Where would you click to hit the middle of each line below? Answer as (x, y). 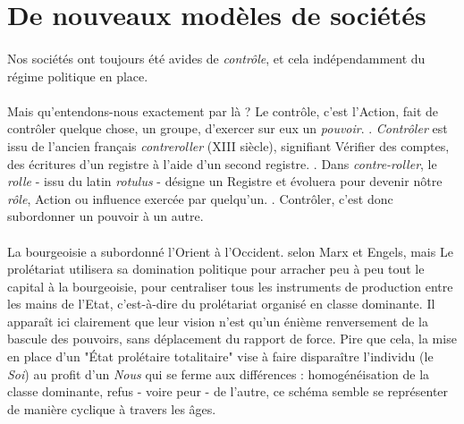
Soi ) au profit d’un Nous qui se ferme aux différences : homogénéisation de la (219, 373)
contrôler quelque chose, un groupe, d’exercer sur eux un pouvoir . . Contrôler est (228, 128)
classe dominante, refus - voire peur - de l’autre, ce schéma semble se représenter (228, 391)
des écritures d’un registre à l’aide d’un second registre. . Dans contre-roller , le (222, 163)
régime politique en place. (78, 76)
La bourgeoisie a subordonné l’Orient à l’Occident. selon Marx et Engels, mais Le (230, 251)
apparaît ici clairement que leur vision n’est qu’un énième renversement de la (218, 321)
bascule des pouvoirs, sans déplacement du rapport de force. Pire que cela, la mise (232, 339)
